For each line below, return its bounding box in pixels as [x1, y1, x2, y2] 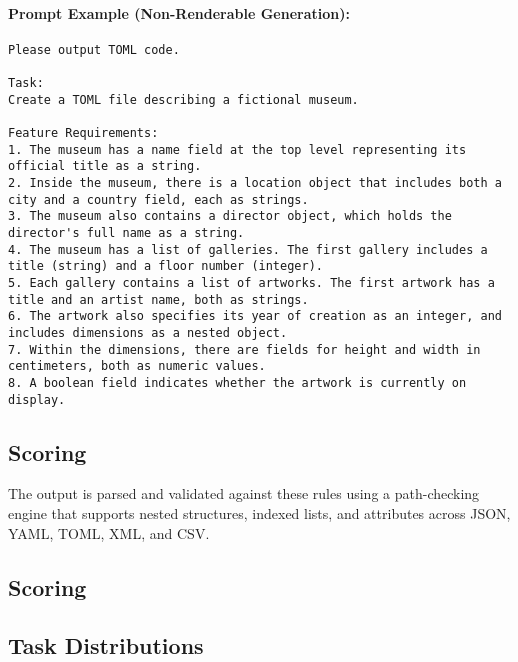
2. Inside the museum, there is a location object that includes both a [8, 176, 502, 191]
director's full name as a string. [8, 226, 245, 241]
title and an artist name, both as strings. [8, 292, 309, 307]
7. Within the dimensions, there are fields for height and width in [8, 342, 481, 357]
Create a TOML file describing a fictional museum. [8, 92, 359, 107]
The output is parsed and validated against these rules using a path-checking [8, 483, 480, 504]
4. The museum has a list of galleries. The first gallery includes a [8, 242, 488, 257]
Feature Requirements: [8, 126, 159, 141]
